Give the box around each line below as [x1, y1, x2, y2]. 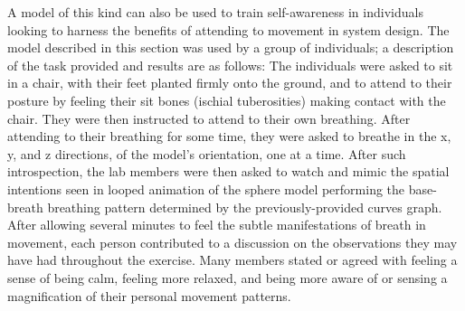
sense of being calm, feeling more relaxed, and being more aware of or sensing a [7, 268, 448, 287]
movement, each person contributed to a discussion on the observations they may [7, 232, 458, 251]
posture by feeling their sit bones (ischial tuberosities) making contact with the [7, 90, 446, 109]
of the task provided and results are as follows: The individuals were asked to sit [7, 55, 453, 74]
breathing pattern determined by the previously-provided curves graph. [47, 197, 442, 216]
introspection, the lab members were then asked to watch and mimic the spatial [7, 162, 450, 181]
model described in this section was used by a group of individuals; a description [7, 38, 454, 57]
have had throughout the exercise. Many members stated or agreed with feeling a [7, 250, 458, 269]
